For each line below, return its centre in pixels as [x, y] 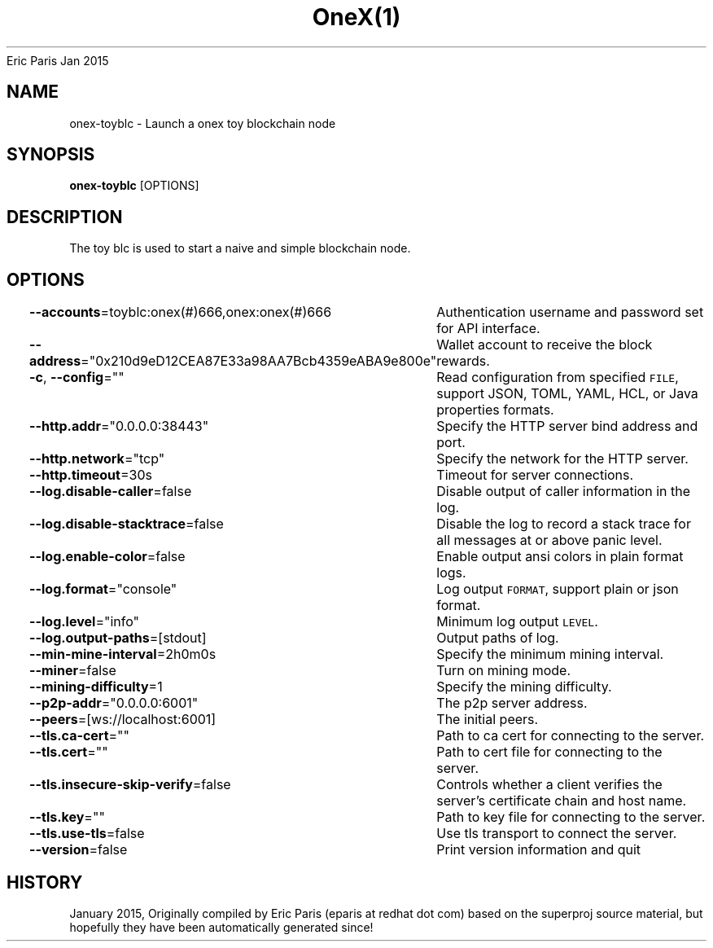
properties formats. [495, 410]
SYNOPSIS [51, 155]
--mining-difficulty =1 [96, 687]
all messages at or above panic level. [549, 540]
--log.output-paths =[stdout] [118, 638]
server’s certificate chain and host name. [562, 801]
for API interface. [488, 329]
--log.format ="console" [103, 589]
